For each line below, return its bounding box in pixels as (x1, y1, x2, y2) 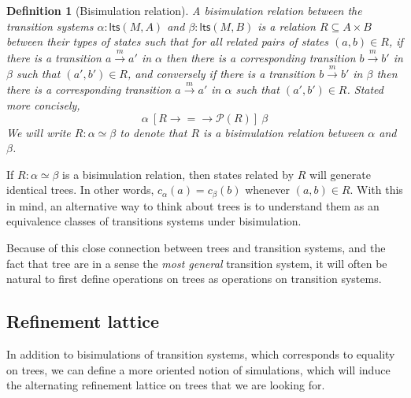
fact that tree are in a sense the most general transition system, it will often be (6, 255, 387, 271)
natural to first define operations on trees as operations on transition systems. (6, 270, 382, 287)
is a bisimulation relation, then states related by (62, 166, 294, 182)
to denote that (120, 124, 187, 140)
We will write (6, 124, 71, 140)
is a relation (257, 17, 316, 34)
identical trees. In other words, (6, 181, 154, 198)
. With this (350, 181, 403, 198)
